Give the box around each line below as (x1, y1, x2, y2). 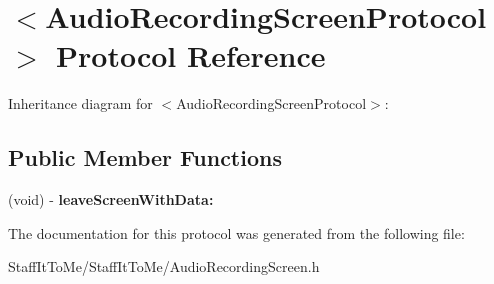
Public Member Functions (8, 142, 282, 173)
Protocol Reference (56, 35, 326, 76)
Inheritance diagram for (8, 93, 153, 114)
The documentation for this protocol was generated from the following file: (8, 222, 465, 243)
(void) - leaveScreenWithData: (8, 189, 214, 210)
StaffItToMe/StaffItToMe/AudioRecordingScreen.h (8, 256, 320, 277)
